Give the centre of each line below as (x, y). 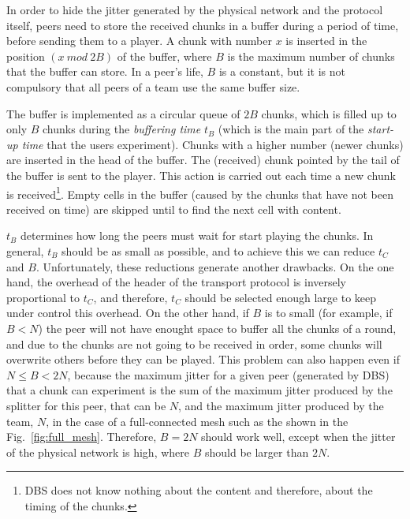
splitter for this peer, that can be (86, 405)
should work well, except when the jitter (298, 437)
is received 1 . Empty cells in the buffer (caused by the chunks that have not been (200, 192)
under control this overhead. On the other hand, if (128, 313)
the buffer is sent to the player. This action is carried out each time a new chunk (201, 175)
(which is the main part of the (291, 129)
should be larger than (257, 452)
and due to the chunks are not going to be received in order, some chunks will (194, 344)
